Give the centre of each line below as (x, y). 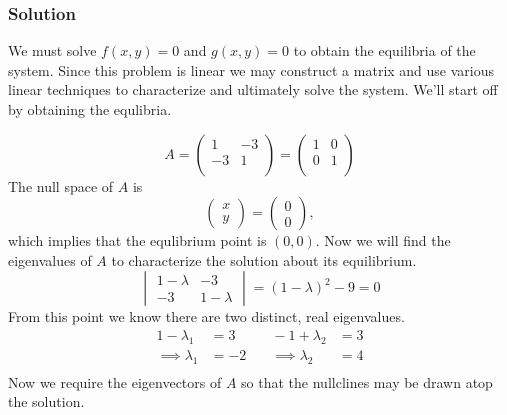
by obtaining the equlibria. (90, 109)
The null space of (61, 185)
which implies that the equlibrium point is (137, 240)
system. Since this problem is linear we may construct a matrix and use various (251, 69)
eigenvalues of (50, 259)
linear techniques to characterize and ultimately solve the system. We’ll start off (253, 89)
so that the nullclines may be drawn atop (367, 381)
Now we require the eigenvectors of (115, 381)
